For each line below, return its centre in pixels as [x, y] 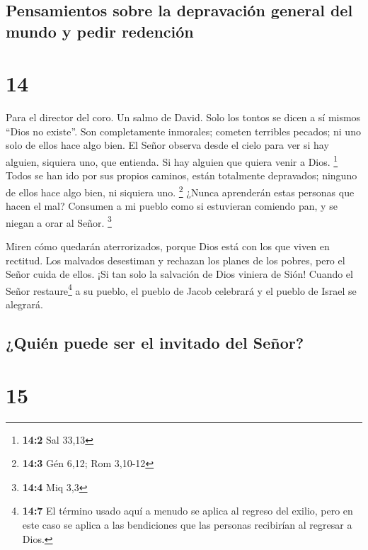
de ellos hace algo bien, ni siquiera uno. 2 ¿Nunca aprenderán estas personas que [180, 191]
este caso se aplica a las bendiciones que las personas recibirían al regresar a [187, 524]
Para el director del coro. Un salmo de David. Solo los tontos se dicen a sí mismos [183, 117]
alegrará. [24, 304]
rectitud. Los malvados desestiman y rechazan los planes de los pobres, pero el [176, 260]
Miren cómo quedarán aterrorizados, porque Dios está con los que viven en [168, 246]
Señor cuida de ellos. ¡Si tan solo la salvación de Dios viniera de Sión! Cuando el [179, 274]
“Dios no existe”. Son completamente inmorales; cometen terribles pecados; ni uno [183, 131]
